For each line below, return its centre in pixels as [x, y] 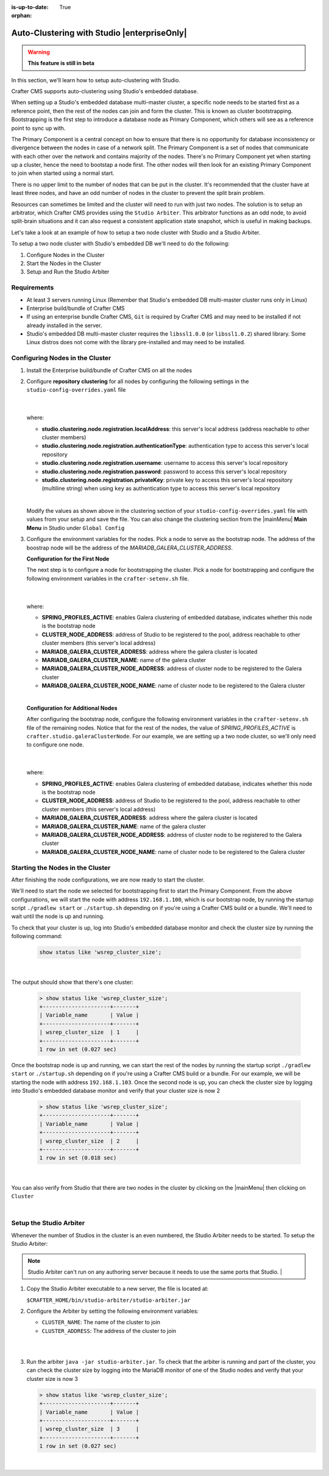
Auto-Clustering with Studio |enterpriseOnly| [99, 33]
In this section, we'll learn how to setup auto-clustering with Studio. [96, 80]
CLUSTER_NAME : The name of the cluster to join [101, 1322]
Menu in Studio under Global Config [76, 528]
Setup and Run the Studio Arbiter [68, 272]
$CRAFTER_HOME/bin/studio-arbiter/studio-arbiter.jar [108, 1300]
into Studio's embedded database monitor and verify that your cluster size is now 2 [116, 1091]
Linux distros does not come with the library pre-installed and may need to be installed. [136, 342]
